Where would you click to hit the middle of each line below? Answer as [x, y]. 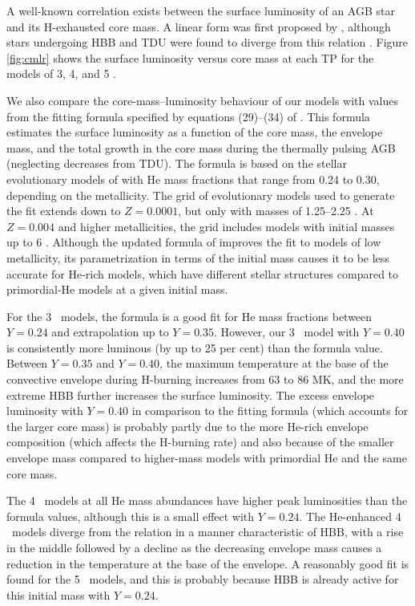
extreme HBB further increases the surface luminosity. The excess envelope [191, 395]
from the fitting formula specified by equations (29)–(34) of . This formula [188, 116]
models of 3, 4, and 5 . [61, 73]
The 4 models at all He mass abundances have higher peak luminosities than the [207, 500]
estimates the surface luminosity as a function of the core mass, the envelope [195, 132]
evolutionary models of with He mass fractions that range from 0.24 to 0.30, [193, 179]
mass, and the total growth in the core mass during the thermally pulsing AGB [201, 147]
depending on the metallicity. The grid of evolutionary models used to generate [201, 195]
